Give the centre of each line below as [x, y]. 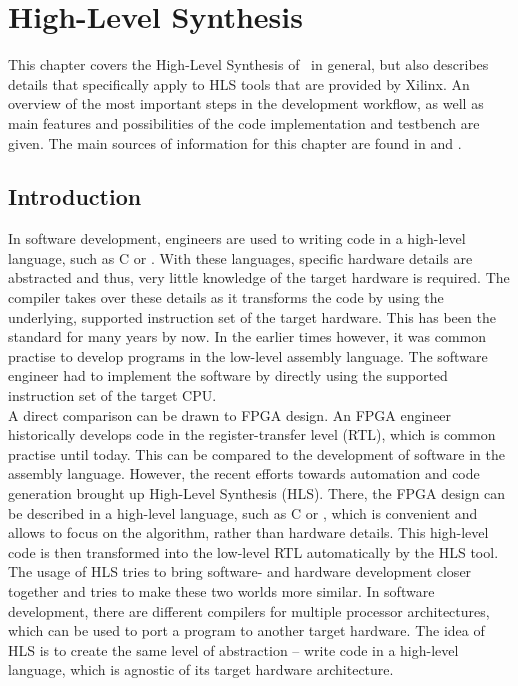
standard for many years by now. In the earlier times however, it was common [247, 336]
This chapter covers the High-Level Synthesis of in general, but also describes [248, 64]
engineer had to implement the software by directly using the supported [228, 375]
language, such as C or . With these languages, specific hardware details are [240, 257]
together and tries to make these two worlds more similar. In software [221, 590]
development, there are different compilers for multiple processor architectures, [249, 610]
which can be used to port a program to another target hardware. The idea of [246, 630]
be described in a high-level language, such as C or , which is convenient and [243, 512]
